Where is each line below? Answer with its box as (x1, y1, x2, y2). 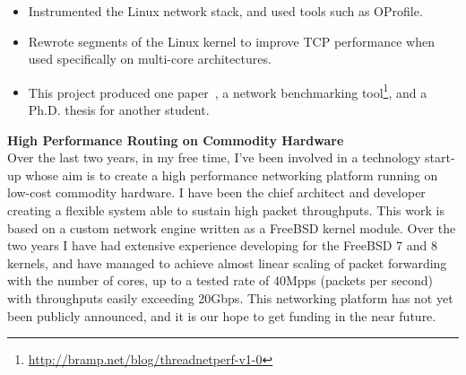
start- (425, 148, 455, 167)
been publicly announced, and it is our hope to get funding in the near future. (7, 306, 436, 325)
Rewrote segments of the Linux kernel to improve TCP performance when (28, 31, 435, 50)
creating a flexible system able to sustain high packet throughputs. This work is (7, 201, 444, 219)
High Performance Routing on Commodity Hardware (7, 130, 344, 149)
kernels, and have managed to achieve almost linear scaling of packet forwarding (7, 253, 447, 272)
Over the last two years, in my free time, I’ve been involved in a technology (7, 148, 421, 167)
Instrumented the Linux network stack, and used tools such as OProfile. (28, 2, 423, 20)
